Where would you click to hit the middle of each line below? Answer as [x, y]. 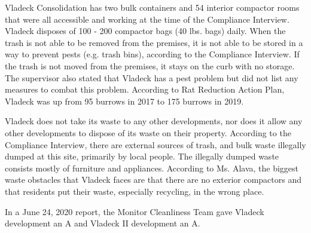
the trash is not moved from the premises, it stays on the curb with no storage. [150, 65]
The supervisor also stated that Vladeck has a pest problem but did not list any [152, 77]
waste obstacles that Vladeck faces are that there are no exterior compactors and [153, 180]
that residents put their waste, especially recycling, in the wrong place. [135, 191]
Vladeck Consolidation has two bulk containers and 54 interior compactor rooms [152, 7]
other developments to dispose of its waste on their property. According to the [148, 132]
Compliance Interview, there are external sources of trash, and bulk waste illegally [155, 144]
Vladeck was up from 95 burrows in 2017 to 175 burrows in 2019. [124, 101]
